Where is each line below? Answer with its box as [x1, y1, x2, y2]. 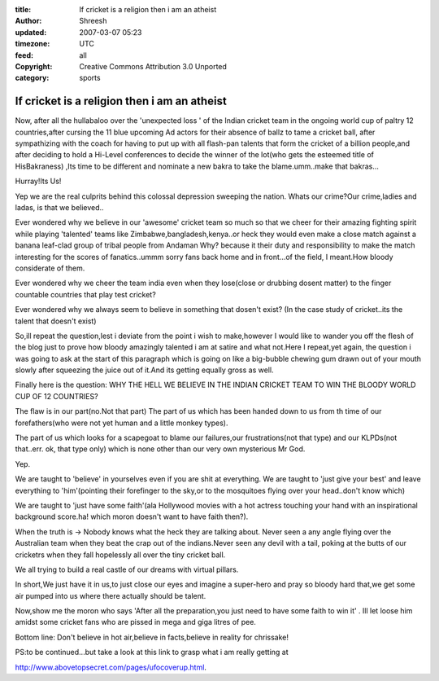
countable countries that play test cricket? [15, 289, 156, 299]
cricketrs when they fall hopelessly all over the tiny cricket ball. [15, 550, 226, 560]
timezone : [15, 39, 50, 49]
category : [15, 73, 50, 83]
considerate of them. [15, 263, 85, 273]
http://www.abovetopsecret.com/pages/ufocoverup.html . [15, 662, 207, 672]
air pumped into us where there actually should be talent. [15, 591, 206, 600]
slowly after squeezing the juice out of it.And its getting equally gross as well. [15, 365, 274, 375]
